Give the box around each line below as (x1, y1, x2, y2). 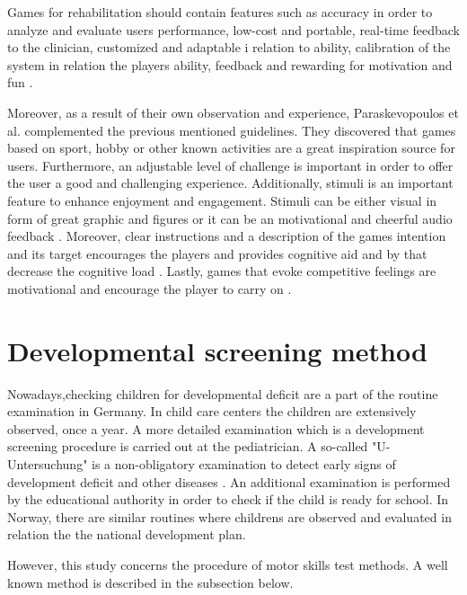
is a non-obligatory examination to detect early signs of (92, 455, 396, 473)
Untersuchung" (7, 455, 88, 473)
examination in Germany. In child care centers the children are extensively (7, 402, 417, 421)
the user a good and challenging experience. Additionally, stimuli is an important (7, 173, 454, 192)
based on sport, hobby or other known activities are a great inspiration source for (7, 138, 455, 157)
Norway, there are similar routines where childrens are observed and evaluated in (7, 507, 452, 526)
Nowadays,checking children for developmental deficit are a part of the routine (7, 384, 438, 403)
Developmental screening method (7, 332, 427, 369)
